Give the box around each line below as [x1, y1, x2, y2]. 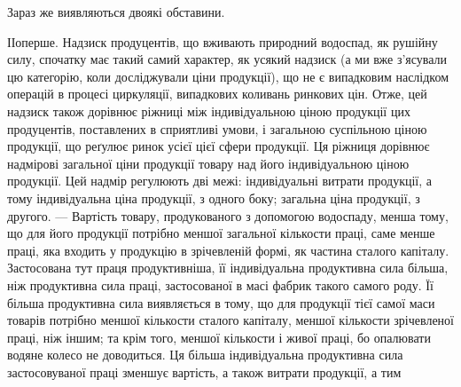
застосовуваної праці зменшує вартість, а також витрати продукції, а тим [7, 362, 402, 381]
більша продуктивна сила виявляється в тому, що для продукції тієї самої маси [7, 293, 435, 312]
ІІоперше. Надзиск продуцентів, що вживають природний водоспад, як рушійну [7, 32, 438, 51]
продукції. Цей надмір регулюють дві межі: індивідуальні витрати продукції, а [7, 171, 433, 190]
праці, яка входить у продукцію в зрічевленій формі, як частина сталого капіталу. [7, 241, 449, 259]
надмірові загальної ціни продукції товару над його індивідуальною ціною [7, 154, 410, 172]
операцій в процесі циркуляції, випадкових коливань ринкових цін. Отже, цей [7, 84, 427, 103]
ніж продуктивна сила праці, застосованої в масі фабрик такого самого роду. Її [7, 275, 434, 294]
